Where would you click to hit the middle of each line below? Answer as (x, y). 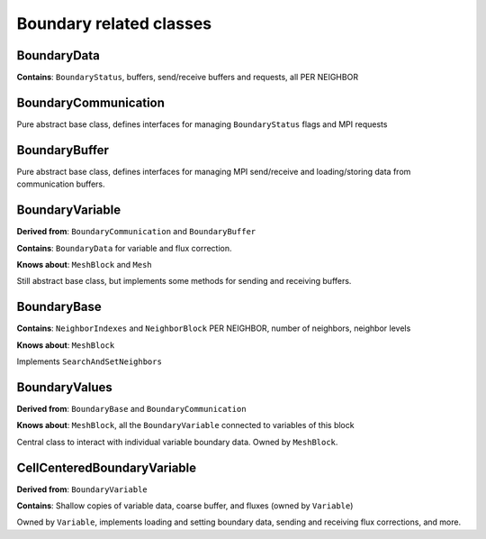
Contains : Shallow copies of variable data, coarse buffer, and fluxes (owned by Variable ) (185, 506)
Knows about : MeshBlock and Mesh (84, 264)
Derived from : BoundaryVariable (82, 489)
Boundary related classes (114, 23)
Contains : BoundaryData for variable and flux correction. (125, 248)
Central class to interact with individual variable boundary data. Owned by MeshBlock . (177, 442)
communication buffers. (61, 184)
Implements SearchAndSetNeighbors (89, 361)
